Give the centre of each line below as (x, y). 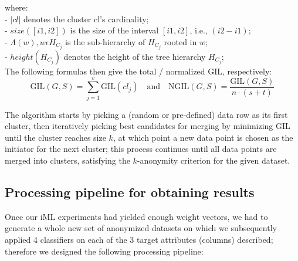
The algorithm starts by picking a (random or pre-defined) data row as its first (146, 114)
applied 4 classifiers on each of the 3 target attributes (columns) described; (139, 239)
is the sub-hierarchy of (105, 41)
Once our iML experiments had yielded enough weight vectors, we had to (136, 216)
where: (16, 7)
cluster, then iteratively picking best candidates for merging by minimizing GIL (148, 126)
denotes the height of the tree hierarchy (135, 56)
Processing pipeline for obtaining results (130, 191)
